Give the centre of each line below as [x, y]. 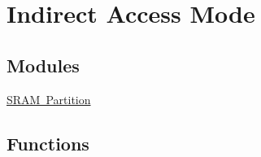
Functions [48, 143]
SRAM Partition [49, 99]
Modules [43, 65]
